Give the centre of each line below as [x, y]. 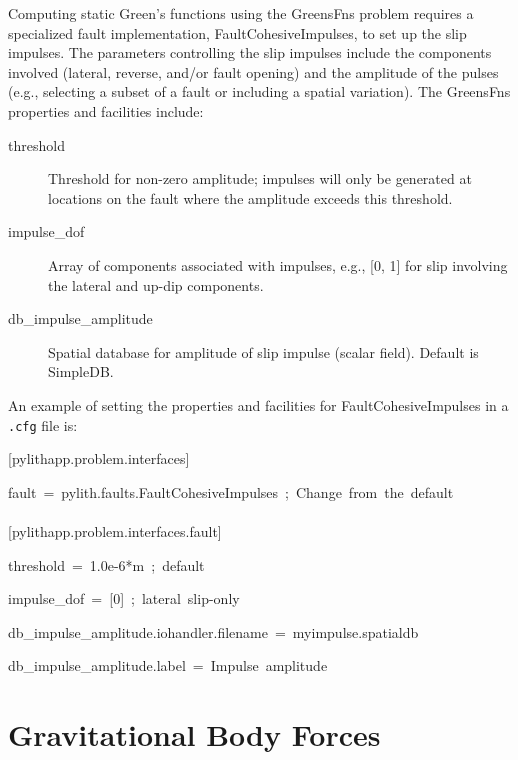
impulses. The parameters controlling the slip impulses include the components [250, 52]
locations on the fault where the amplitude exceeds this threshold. [250, 197]
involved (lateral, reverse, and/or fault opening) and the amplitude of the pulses [253, 71]
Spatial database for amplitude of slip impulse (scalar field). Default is [263, 351]
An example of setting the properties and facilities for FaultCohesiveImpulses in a [258, 404]
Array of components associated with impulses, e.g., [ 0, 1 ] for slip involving [278, 264]
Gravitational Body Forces [194, 734]
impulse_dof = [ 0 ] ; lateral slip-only [124, 598]
